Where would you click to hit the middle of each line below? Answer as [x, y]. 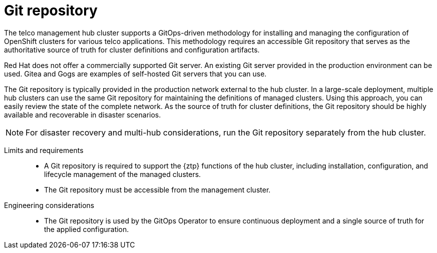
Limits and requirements [44, 150]
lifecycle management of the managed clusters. [123, 174]
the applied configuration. [87, 229]
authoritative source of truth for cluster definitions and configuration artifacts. [132, 49]
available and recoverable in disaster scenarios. [83, 114]
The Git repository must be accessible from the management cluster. [157, 189]
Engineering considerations [49, 205]
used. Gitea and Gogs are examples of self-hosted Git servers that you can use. [135, 73]
